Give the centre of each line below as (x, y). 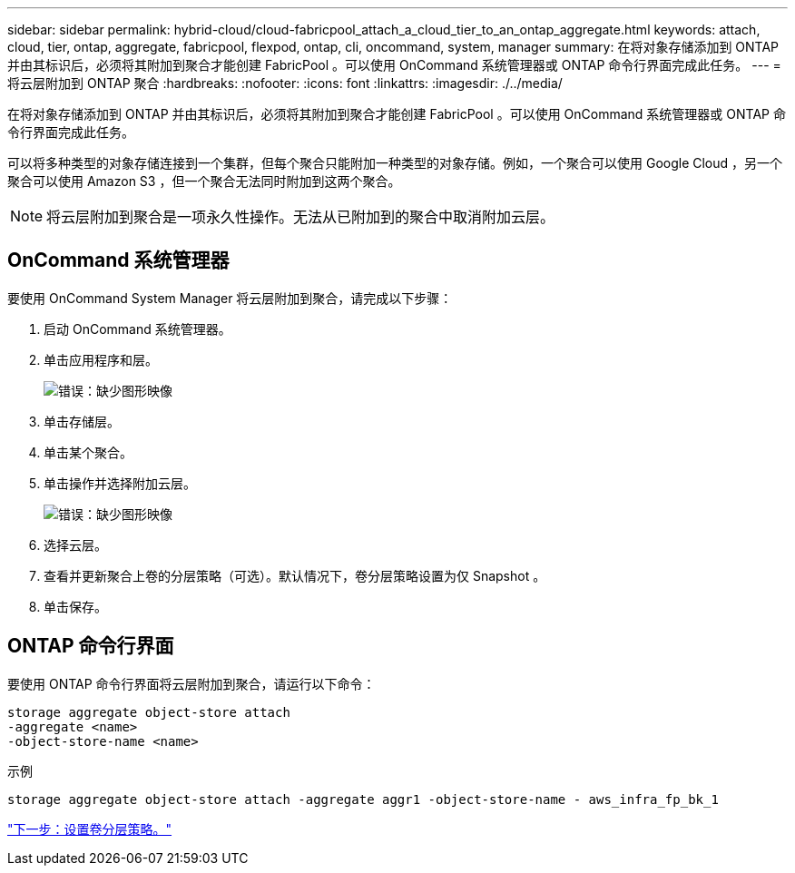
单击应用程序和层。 (101, 359)
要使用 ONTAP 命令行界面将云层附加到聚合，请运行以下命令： (191, 683)
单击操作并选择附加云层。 (120, 483)
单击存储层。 (82, 421)
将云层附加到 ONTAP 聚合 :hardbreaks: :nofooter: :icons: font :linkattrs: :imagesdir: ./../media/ (285, 83)
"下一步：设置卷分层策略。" (90, 829)
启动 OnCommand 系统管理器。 (137, 329)
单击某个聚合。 (88, 452)
